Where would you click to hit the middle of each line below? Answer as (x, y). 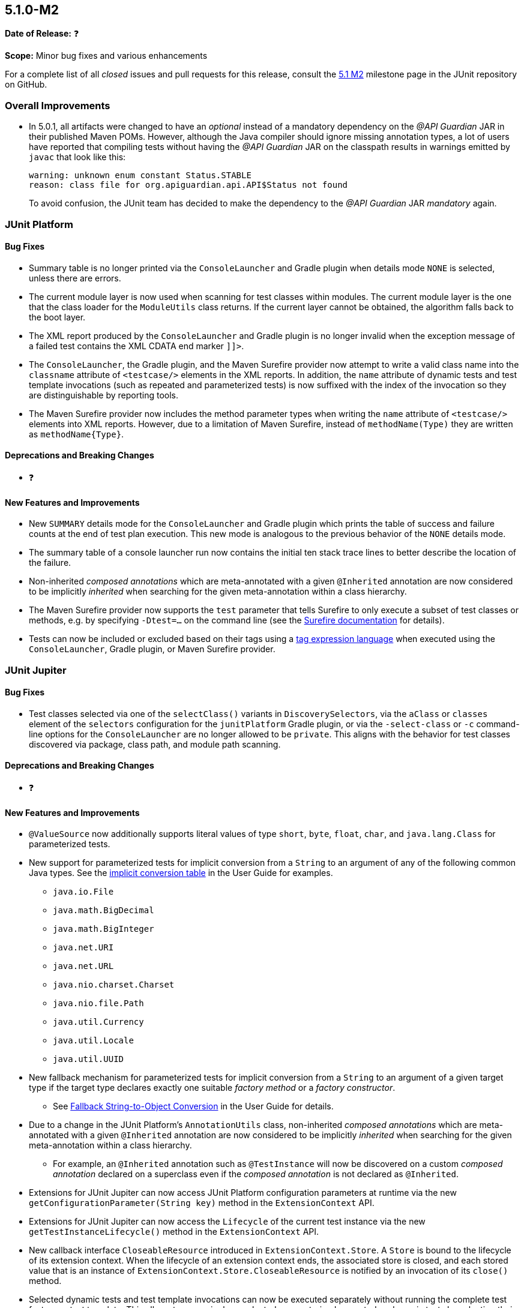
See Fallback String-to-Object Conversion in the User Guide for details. (193, 1106)
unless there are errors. (75, 278)
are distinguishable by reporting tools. (104, 395)
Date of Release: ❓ (42, 34)
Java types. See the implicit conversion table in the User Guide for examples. (181, 873)
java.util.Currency (98, 1022)
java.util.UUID (89, 1059)
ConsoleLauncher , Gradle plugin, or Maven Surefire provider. (152, 649)
